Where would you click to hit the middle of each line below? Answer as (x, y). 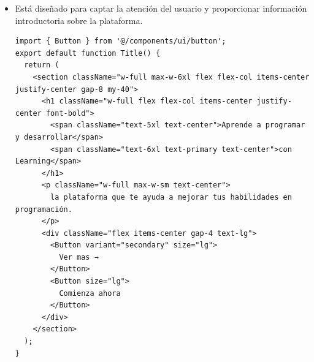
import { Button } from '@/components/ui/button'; (121, 41)
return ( (42, 65)
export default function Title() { (88, 53)
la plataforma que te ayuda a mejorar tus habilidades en (171, 197)
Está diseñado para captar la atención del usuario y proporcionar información (161, 8)
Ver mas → (79, 257)
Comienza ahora (90, 293)
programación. (44, 209)
